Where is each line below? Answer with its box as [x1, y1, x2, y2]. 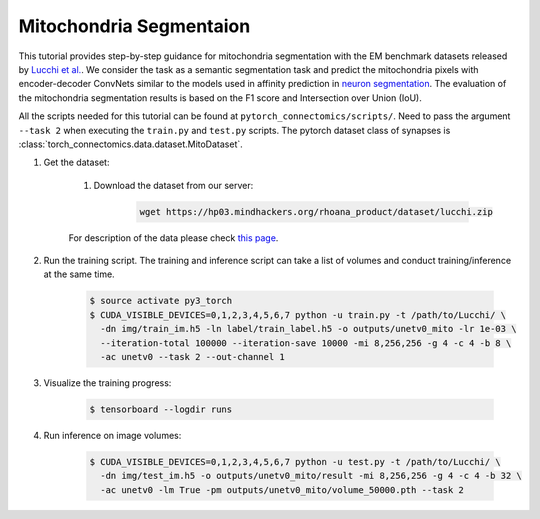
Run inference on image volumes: [43, 429, 182, 441]
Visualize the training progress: [43, 376, 172, 389]
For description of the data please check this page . [68, 231, 279, 244]
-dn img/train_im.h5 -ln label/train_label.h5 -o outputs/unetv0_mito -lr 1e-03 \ [100, 323, 517, 335]
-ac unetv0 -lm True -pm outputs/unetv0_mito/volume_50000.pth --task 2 [100, 484, 465, 495]
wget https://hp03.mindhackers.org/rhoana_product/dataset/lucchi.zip [139, 206, 494, 217]
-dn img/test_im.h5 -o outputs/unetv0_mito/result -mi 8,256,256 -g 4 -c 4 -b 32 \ [100, 470, 522, 482]
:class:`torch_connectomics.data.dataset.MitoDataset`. [18, 138, 244, 150]
